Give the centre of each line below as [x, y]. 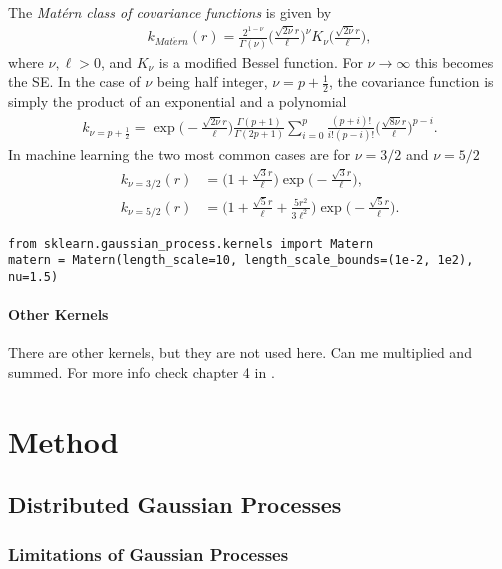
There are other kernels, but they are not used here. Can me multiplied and [240, 352]
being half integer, [212, 81]
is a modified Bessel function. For [260, 61]
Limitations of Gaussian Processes [148, 553]
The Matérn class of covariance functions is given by [170, 12]
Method [63, 440]
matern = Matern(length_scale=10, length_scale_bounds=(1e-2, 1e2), [241, 260]
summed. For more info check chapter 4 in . [141, 372]
